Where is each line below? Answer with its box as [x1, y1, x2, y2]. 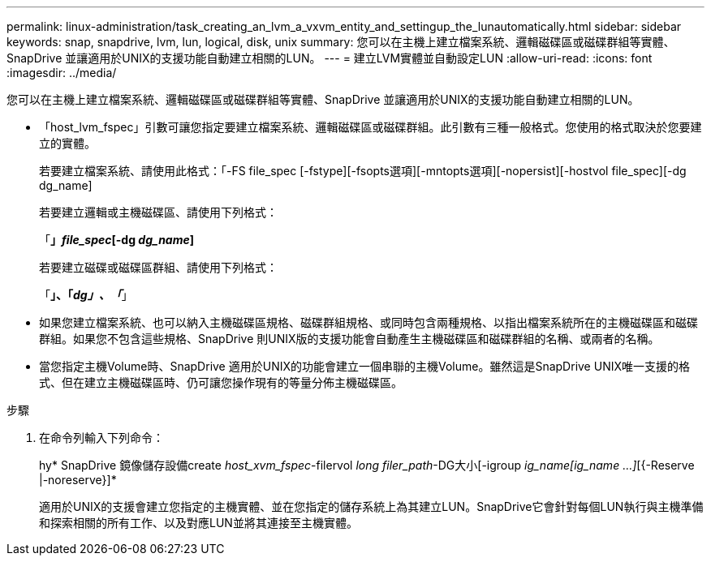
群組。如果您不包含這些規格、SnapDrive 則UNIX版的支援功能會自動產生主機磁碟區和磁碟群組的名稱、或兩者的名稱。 [39, 332, 660, 345]
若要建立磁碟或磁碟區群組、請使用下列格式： [39, 260, 278, 274]
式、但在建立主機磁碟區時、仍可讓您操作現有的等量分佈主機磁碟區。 [39, 375, 403, 389]
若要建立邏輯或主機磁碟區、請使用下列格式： [39, 205, 278, 219]
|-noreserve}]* [39, 473, 117, 487]
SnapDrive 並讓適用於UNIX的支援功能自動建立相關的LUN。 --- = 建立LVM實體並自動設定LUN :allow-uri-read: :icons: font [6, 51, 653, 65]
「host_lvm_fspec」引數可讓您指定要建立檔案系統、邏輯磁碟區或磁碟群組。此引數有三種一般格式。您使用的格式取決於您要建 [39, 120, 702, 134]
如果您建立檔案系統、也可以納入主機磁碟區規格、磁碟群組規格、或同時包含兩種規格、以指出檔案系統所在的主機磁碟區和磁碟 [39, 315, 698, 329]
